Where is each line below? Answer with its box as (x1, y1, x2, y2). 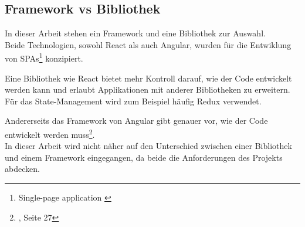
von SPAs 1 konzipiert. (5, 50, 83, 65)
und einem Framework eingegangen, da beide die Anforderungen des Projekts (5, 151, 283, 163)
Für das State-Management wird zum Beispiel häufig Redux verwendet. (5, 94, 262, 107)
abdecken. (5, 162, 40, 175)
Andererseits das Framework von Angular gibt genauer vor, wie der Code (5, 114, 268, 127)
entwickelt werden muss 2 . (5, 127, 95, 140)
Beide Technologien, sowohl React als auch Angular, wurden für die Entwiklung (5, 38, 292, 50)
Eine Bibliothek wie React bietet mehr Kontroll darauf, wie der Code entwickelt (5, 72, 292, 84)
